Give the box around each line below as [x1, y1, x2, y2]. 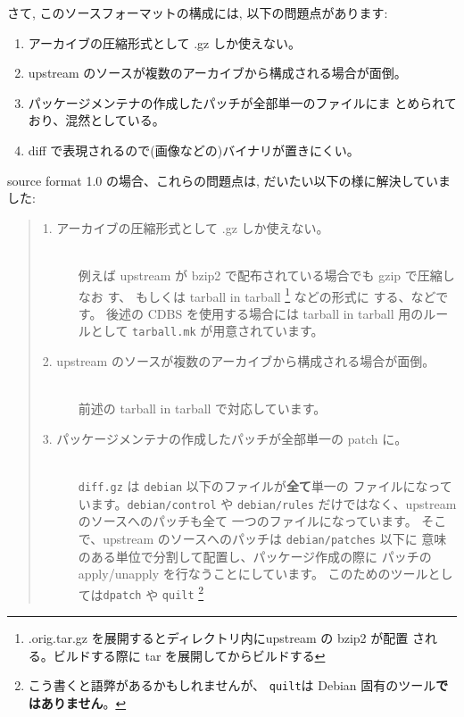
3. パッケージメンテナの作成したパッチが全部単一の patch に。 [42, 429, 408, 447]
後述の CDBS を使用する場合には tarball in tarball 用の [106, 304, 424, 322]
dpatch [103, 589, 142, 603]
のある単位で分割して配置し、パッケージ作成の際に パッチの [78, 546, 432, 565]
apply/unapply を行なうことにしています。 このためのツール [78, 564, 428, 583]
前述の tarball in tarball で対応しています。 [78, 399, 327, 418]
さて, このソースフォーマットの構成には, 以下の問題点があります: [7, 4, 388, 21]
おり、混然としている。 [28, 111, 165, 129]
